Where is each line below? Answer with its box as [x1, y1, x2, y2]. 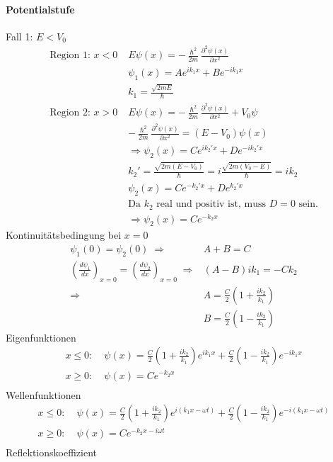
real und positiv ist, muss [156, 199, 266, 210]
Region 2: [49, 108, 90, 118]
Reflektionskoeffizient [6, 445, 97, 460]
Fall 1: [6, 28, 33, 43]
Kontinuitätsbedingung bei [6, 227, 122, 242]
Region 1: [49, 50, 90, 61]
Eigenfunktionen [6, 329, 76, 344]
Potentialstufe [6, 1, 75, 16]
